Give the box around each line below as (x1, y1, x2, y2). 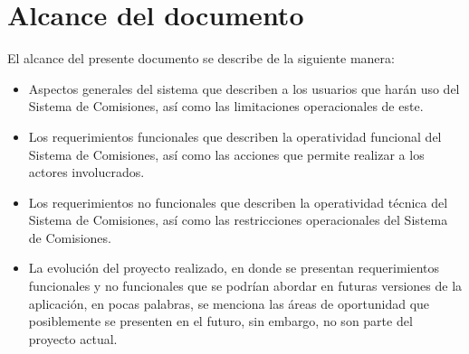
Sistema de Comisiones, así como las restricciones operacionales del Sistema (28, 210, 448, 229)
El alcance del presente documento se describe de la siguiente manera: (7, 49, 395, 68)
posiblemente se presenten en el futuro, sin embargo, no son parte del (28, 312, 413, 331)
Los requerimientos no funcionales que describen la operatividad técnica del (28, 192, 448, 211)
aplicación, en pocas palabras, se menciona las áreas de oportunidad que (28, 293, 430, 312)
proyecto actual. (28, 329, 118, 348)
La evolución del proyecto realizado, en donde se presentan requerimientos (28, 258, 440, 277)
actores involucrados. (28, 163, 145, 182)
